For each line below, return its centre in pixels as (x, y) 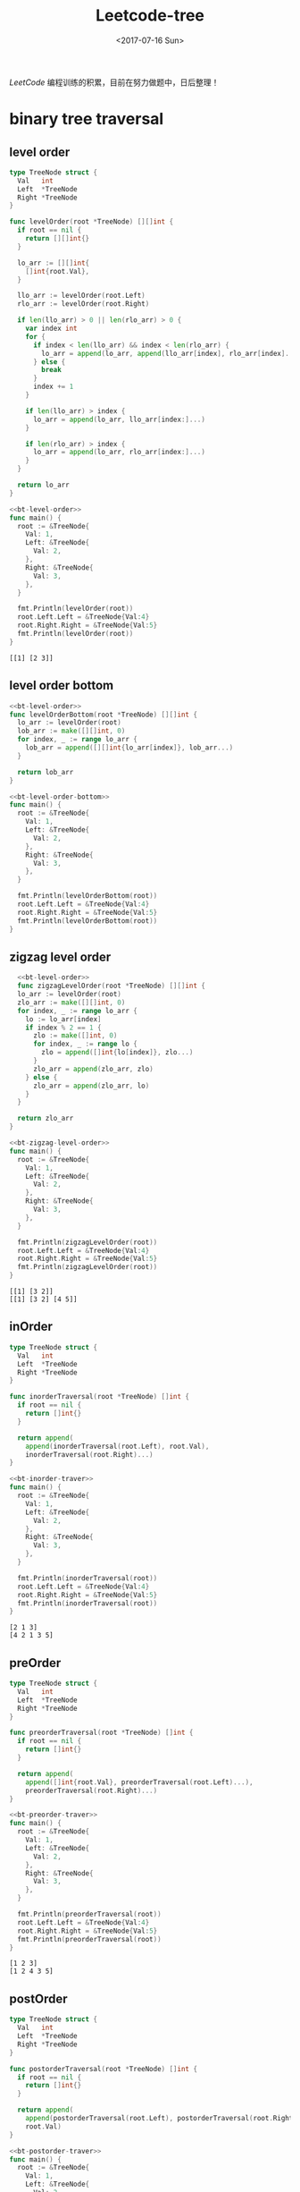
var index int (51, 329)
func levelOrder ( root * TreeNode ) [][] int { (92, 222)
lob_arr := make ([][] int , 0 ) (71, 731)
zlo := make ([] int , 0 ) (75, 1036)
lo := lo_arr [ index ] (63, 1019)
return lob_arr (46, 772)
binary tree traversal (87, 119)
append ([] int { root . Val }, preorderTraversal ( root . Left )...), (139, 1782)
